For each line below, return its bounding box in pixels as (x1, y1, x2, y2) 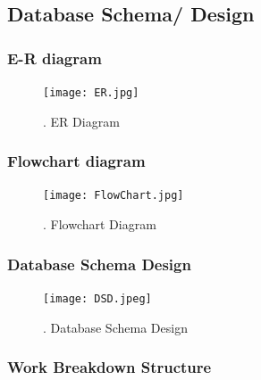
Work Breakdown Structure (7, 356, 212, 378)
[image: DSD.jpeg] (43, 292, 152, 305)
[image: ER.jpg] (43, 87, 139, 99)
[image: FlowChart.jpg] (43, 189, 184, 202)
